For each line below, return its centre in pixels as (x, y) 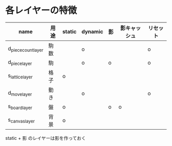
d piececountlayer (26, 49)
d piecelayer (20, 62)
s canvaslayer (21, 120)
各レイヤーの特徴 (41, 11)
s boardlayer (20, 107)
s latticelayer (20, 76)
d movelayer (20, 93)
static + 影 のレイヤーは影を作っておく (46, 138)
